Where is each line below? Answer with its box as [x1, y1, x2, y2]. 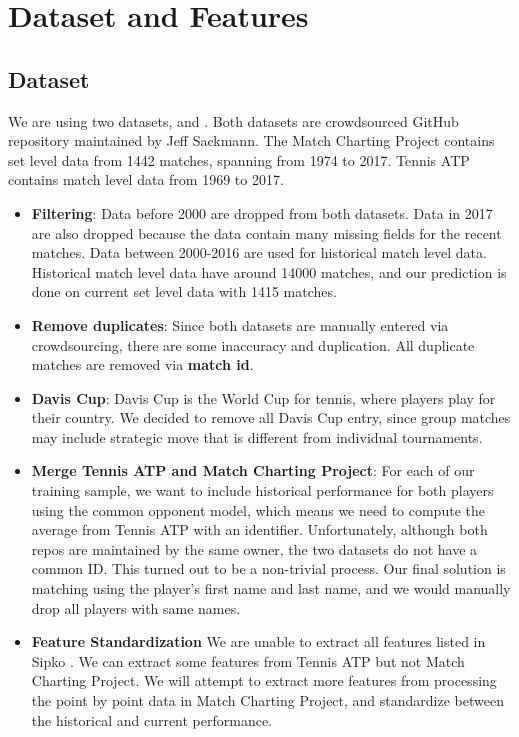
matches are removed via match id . [31, 354, 254, 375]
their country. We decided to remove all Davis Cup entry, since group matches [31, 407, 511, 428]
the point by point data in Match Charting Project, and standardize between [31, 690, 504, 711]
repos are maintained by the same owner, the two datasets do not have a [31, 538, 478, 559]
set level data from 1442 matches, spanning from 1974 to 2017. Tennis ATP [8, 149, 470, 170]
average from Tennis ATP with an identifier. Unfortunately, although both [31, 519, 488, 540]
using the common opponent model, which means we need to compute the [31, 499, 485, 520]
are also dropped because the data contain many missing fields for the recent [31, 222, 502, 243]
